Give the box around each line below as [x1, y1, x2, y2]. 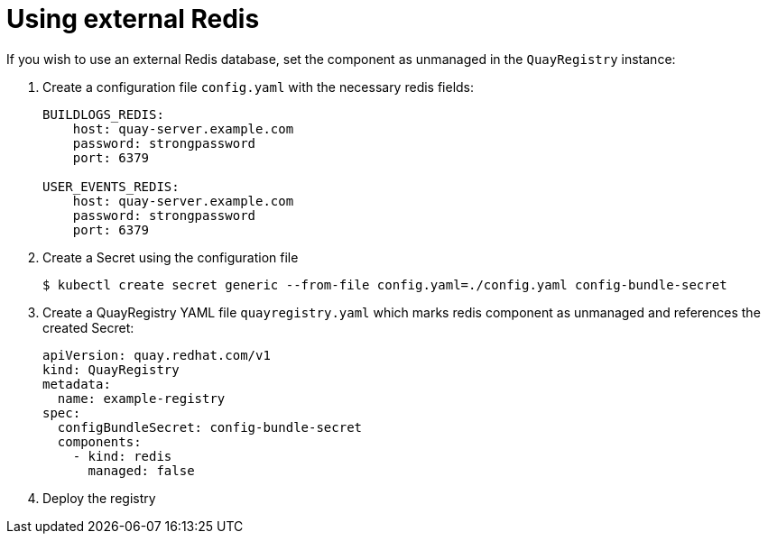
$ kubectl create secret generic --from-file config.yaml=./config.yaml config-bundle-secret [42, 277, 727, 292]
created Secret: [42, 319, 134, 335]
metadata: [42, 376, 111, 391]
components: [57, 434, 142, 449]
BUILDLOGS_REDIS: [42, 106, 164, 122]
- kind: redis [72, 448, 172, 463]
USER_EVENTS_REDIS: [42, 179, 180, 194]
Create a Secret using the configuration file [42, 249, 299, 265]
